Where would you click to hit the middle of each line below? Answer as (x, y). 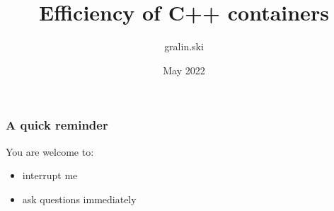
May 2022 (184, 70)
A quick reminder (57, 125)
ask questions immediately (79, 199)
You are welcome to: (50, 151)
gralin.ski (184, 46)
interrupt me (50, 175)
